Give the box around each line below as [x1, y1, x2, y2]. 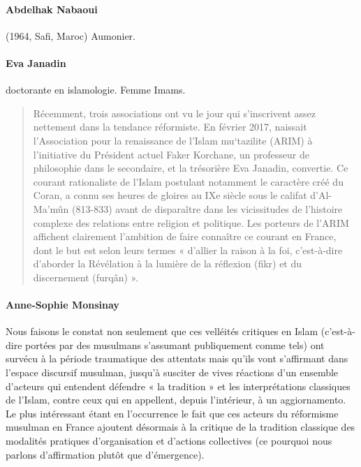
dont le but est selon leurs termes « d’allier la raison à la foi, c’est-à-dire [33, 242, 343, 257]
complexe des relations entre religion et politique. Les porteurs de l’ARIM [33, 215, 349, 230]
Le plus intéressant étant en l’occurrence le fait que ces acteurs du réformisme [6, 406, 339, 420]
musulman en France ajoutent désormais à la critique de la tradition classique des [6, 420, 355, 434]
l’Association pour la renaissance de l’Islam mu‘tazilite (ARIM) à [33, 133, 313, 147]
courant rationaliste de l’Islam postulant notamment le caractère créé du [33, 174, 344, 188]
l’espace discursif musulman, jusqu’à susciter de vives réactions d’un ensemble [6, 365, 339, 380]
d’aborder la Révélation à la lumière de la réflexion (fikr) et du [33, 256, 302, 271]
